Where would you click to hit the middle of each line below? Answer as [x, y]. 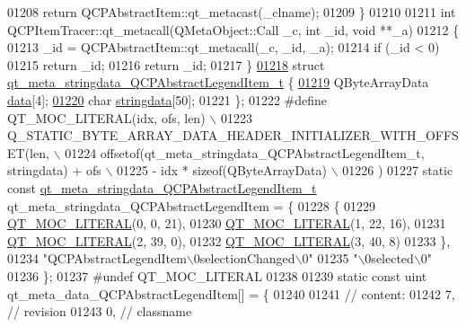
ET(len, [28, 152]
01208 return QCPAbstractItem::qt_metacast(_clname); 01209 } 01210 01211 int [232, 12]
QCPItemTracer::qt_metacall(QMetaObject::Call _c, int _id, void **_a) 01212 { [233, 29]
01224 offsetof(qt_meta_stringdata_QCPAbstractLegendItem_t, [245, 152]
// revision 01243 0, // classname [100, 311]
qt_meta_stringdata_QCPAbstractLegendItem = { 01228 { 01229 [192, 205]
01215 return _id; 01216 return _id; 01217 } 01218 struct [166, 64]
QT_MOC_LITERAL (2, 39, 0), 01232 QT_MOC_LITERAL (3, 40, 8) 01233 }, [229, 240]
